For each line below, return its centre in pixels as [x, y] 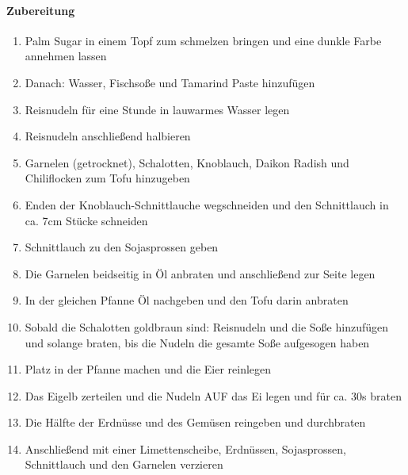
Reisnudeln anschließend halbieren [108, 136]
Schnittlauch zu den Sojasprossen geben [122, 247]
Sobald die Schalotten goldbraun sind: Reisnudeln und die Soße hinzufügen [207, 326]
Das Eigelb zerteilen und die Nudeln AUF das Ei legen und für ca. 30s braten [213, 395]
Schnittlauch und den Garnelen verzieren [124, 464]
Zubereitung [41, 10]
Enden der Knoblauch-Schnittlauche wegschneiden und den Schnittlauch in [207, 204]
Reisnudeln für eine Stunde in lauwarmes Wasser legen [157, 109]
